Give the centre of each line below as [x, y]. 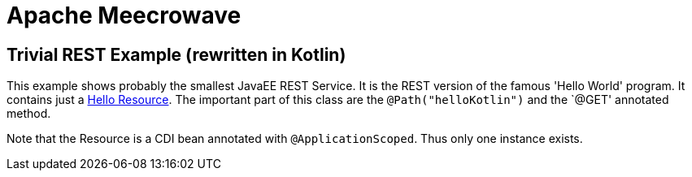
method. [29, 114]
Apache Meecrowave [124, 15]
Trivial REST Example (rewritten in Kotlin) [176, 54]
